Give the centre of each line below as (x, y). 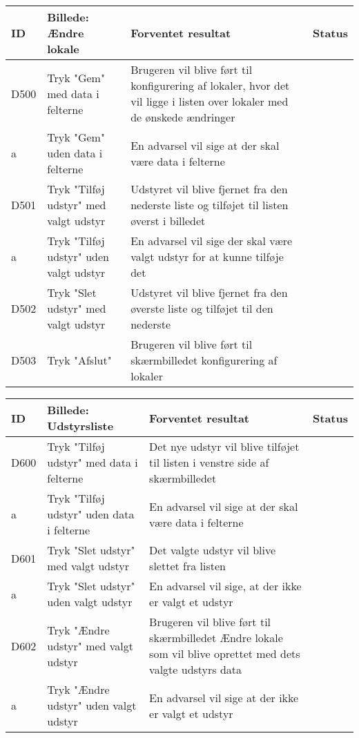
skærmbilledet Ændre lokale (216, 638)
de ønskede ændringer (183, 117)
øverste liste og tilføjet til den (202, 308)
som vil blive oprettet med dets (225, 653)
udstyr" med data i (93, 462)
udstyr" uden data (91, 514)
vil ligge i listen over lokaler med (210, 101)
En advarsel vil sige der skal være (212, 241)
